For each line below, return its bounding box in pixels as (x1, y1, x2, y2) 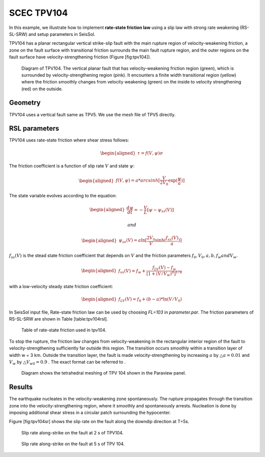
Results (9, 383, 33, 391)
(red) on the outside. (21, 86, 63, 92)
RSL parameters (9, 124, 59, 133)
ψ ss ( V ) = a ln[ (118, 238, 147, 244)
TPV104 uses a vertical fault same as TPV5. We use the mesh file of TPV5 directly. (9, 111, 176, 117)
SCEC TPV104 (9, 7, 68, 18)
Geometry (9, 99, 41, 107)
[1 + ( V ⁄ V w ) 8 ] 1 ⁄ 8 (146, 270, 183, 277)
